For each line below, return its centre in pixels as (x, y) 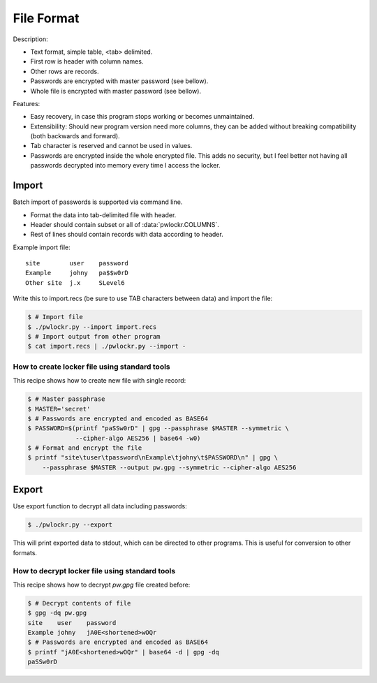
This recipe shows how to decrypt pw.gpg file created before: (102, 585)
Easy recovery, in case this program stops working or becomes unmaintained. (142, 117)
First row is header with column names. (87, 61)
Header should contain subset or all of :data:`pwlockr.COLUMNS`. (125, 224)
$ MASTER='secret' (59, 409)
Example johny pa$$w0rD (77, 273)
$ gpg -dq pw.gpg (57, 613)
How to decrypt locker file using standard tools (94, 571)
